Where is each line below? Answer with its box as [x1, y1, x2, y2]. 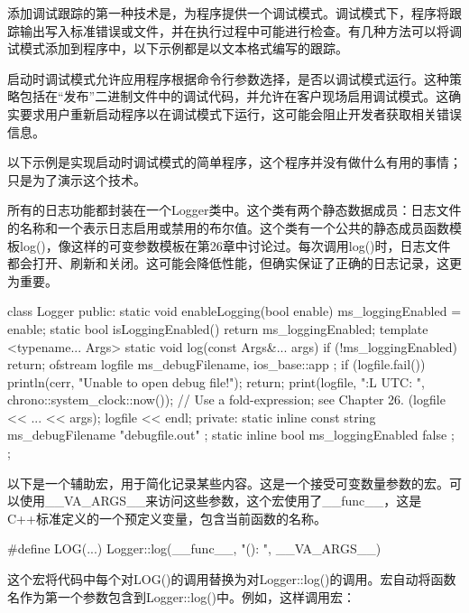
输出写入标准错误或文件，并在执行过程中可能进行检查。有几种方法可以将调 [19, 21, 462, 40]
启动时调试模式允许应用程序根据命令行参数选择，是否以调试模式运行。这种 [7, 69, 449, 88]
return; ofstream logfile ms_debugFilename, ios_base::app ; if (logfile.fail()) [7, 355, 426, 374]
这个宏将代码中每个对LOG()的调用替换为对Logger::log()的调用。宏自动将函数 [7, 570, 456, 589]
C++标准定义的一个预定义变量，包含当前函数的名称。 [7, 508, 326, 527]
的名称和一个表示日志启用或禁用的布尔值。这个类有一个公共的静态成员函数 [7, 218, 449, 237]
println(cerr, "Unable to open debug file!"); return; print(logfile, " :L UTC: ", [7, 372, 425, 391]
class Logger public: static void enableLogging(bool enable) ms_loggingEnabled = [7, 302, 462, 320]
